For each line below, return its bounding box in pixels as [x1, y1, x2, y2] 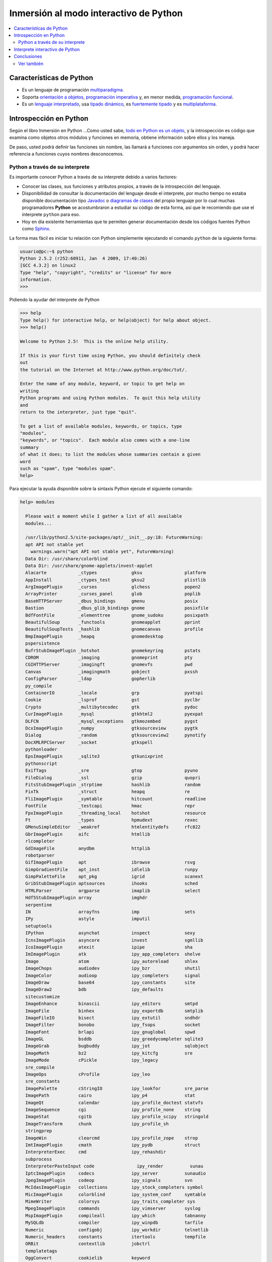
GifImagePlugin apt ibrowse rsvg [25, 860, 195, 865]
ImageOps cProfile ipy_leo [25, 1072, 151, 1077]
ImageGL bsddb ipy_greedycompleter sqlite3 [25, 1036, 203, 1042]
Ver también [18, 61, 44, 67]
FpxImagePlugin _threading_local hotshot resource [25, 810, 206, 816]
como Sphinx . [22, 226, 51, 232]
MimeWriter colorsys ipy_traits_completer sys [25, 1199, 195, 1204]
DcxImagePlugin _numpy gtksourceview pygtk [25, 725, 198, 731]
